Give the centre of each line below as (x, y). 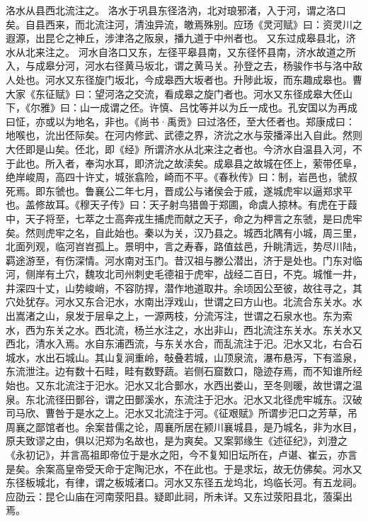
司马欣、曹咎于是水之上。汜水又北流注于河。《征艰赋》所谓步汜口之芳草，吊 (182, 413)
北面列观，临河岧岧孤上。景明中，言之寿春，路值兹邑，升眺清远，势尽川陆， (184, 246)
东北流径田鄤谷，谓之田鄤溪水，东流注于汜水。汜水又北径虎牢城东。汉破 (194, 399)
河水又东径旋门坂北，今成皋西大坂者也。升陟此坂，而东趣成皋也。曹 (203, 79)
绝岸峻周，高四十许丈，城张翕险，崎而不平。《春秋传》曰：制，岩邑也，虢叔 (182, 177)
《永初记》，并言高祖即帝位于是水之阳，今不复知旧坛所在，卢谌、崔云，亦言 (182, 454)
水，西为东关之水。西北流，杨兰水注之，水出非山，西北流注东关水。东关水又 (184, 329)
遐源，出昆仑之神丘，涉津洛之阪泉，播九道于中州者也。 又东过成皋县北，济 (181, 38)
